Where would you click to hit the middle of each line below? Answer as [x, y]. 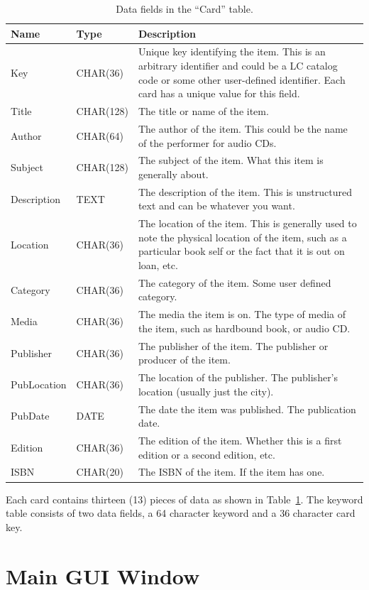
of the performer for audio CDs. [207, 142]
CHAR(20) [100, 472]
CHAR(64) [100, 135]
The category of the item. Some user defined [235, 282]
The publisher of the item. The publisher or [233, 345]
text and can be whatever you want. [216, 206]
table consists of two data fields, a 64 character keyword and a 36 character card [181, 513]
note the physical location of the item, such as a [242, 237]
